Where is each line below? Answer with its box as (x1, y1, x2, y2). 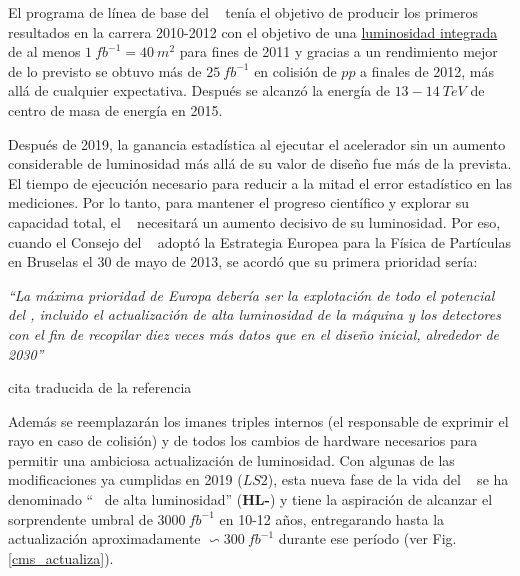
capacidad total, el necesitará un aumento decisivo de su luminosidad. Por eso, (8, 211, 501, 232)
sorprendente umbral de (8, 508, 153, 529)
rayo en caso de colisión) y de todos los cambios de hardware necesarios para (8, 430, 478, 451)
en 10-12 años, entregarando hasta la (219, 508, 445, 529)
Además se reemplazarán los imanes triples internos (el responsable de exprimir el (8, 410, 509, 431)
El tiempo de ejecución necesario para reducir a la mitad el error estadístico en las (8, 172, 512, 193)
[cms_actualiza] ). (8, 547, 114, 568)
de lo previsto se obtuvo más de (8, 60, 202, 81)
